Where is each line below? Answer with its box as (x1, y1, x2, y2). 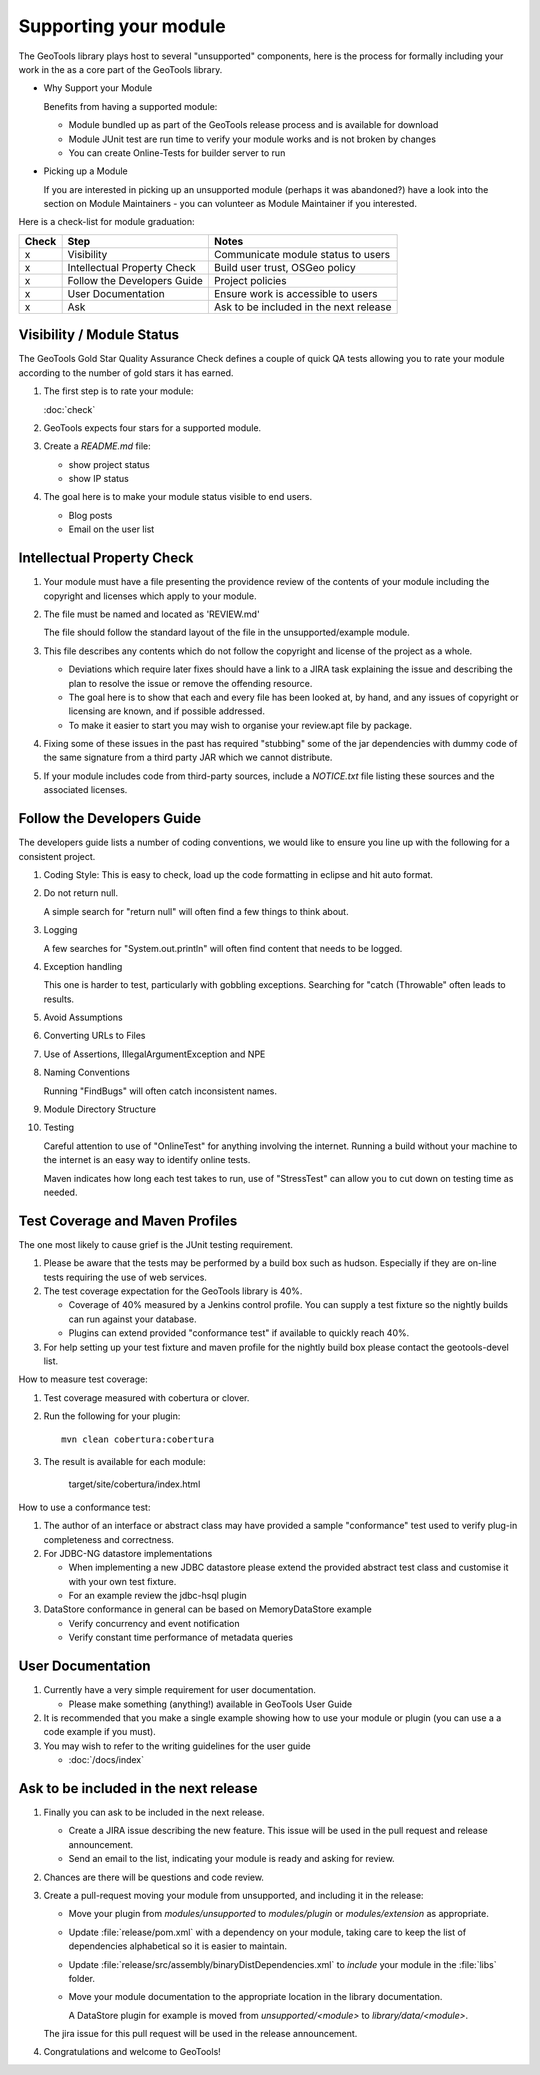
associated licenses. (43, 784, 128, 796)
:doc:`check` (43, 403, 96, 415)
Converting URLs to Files (43, 1030, 146, 1042)
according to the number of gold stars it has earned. (18, 366, 234, 379)
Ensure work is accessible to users (213, 286, 378, 300)
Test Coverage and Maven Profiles (18, 1212, 238, 1229)
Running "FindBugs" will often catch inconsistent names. (43, 1085, 277, 1097)
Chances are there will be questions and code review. (43, 1871, 265, 1883)
